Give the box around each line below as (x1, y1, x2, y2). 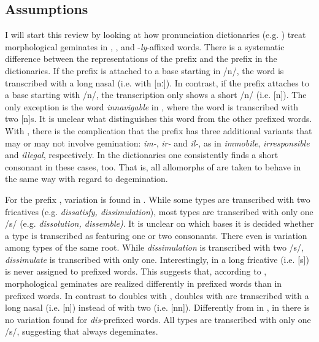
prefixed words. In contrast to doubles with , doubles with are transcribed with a (5, 289, 309, 302)
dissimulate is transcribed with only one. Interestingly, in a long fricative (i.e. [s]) (5, 253, 309, 265)
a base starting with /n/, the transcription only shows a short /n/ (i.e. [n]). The (5, 88, 307, 101)
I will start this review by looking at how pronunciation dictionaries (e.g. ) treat (5, 28, 306, 41)
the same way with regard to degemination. (5, 172, 168, 185)
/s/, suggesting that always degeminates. (5, 325, 158, 338)
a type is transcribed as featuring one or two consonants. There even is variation (5, 229, 307, 241)
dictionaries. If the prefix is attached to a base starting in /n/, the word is (5, 64, 284, 77)
